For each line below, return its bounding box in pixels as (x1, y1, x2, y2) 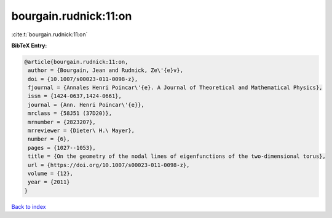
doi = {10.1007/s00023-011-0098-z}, (28, 76, 138, 82)
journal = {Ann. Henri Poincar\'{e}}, (28, 101, 144, 108)
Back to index (11, 203, 46, 210)
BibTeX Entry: (11, 42, 47, 49)
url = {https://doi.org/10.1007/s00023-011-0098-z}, (28, 162, 190, 168)
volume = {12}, (28, 170, 74, 177)
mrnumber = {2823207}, (28, 119, 97, 125)
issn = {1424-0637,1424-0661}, (28, 93, 122, 99)
